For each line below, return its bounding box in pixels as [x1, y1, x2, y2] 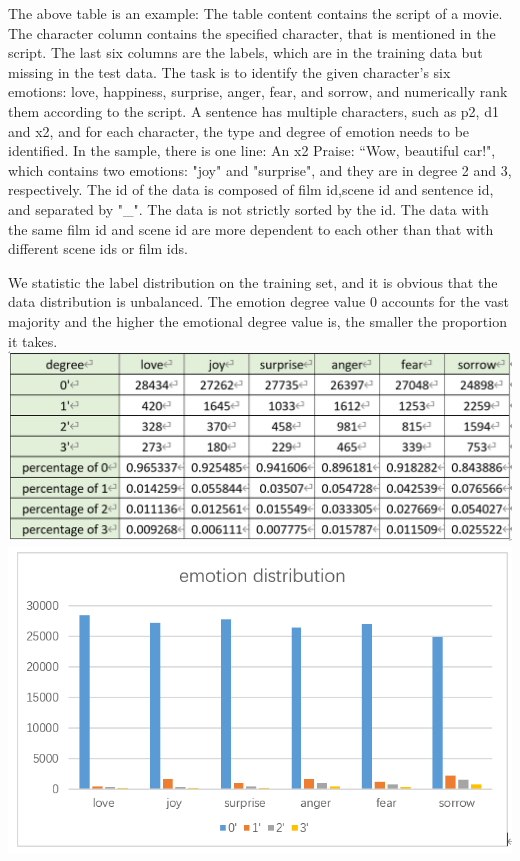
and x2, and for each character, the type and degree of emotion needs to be [8, 120, 470, 141]
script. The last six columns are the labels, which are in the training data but [8, 42, 483, 63]
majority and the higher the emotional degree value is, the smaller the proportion [8, 310, 507, 331]
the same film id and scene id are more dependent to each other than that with [8, 218, 494, 239]
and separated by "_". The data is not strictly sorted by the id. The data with [8, 198, 489, 219]
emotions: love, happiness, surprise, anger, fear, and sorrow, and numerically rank [8, 81, 508, 102]
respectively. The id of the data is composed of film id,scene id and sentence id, [8, 179, 494, 200]
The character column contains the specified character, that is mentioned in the [8, 22, 496, 43]
